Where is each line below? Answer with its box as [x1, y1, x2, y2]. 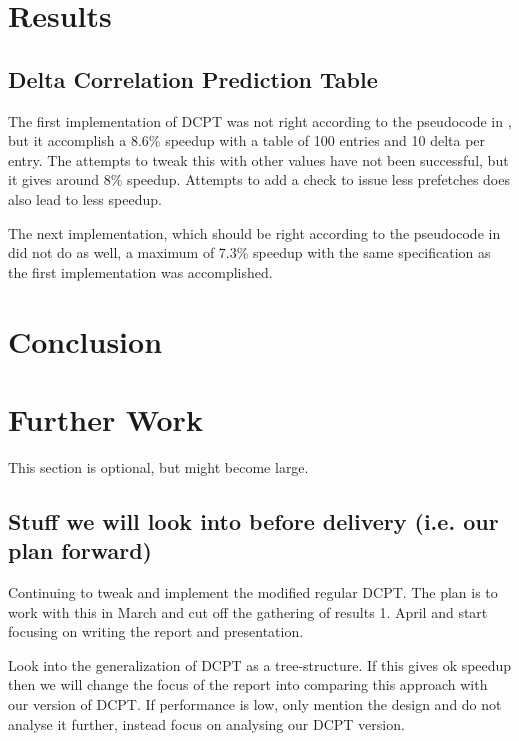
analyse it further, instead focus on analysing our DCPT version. [8, 713, 405, 734]
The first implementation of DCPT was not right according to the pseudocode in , [8, 110, 512, 131]
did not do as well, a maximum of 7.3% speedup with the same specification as [8, 242, 491, 263]
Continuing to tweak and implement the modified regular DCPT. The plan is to [8, 582, 498, 603]
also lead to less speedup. [8, 188, 162, 209]
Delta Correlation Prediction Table [8, 63, 378, 94]
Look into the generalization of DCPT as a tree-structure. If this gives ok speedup [8, 654, 512, 675]
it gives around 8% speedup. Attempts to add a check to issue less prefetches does [8, 169, 510, 190]
